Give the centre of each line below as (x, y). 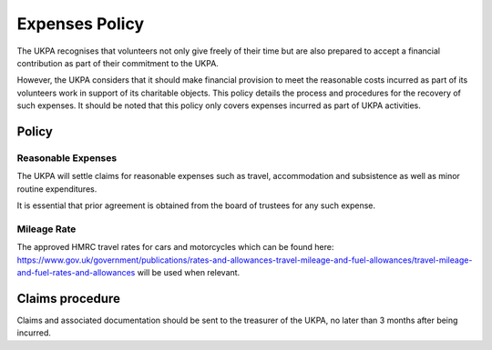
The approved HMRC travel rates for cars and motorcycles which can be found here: (175, 247)
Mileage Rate (46, 229)
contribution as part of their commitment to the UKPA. (118, 63)
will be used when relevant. (189, 272)
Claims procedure (68, 299)
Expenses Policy (81, 24)
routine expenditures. (57, 189)
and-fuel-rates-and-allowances (76, 272)
